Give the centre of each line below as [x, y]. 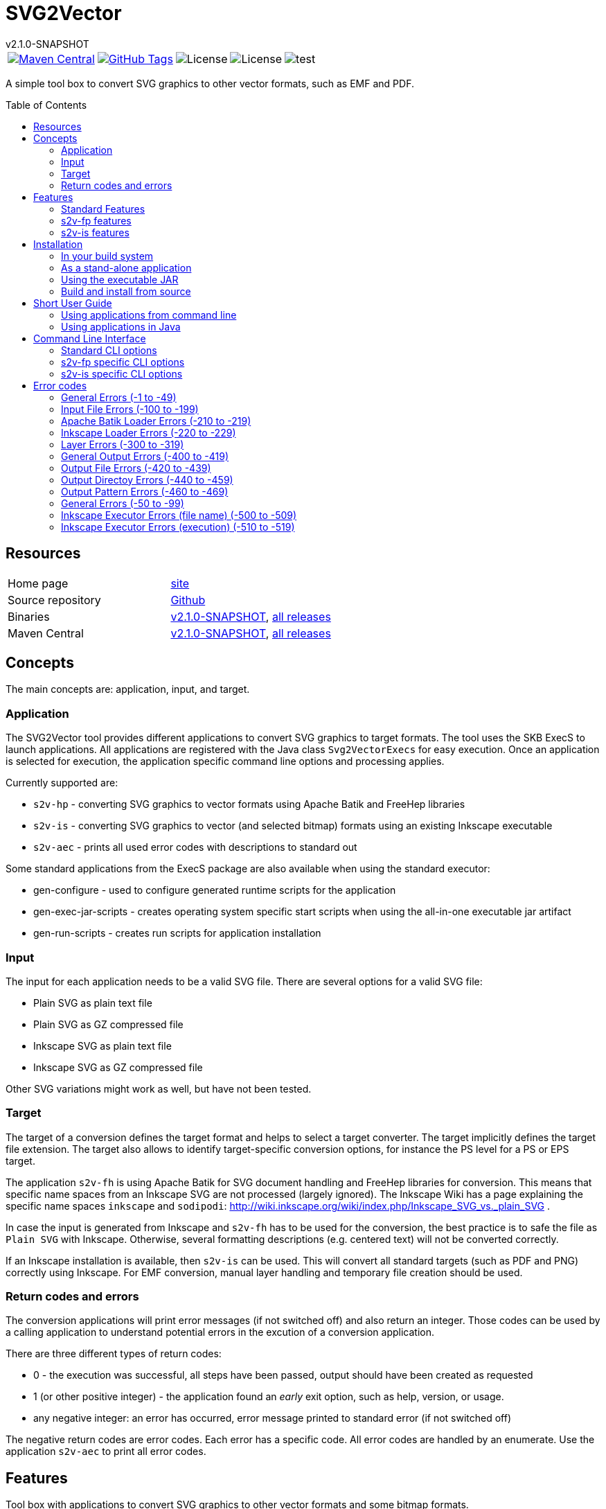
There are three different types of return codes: [114, 1354]
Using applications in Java [121, 326]
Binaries [29, 616]
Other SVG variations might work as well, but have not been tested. [159, 1088]
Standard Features [103, 209]
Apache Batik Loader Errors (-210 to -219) [156, 421]
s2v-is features [95, 232]
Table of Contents [46, 105]
